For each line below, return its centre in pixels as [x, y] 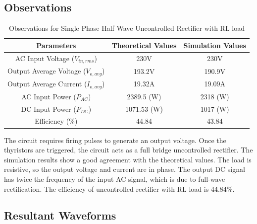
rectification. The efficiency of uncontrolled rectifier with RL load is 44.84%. [119, 188]
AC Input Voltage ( [45, 58]
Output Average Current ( [47, 84]
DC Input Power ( [49, 109]
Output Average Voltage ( [47, 71]
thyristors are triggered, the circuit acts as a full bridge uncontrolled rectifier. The [128, 150]
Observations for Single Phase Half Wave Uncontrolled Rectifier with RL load [127, 28]
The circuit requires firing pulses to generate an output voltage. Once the [115, 140]
